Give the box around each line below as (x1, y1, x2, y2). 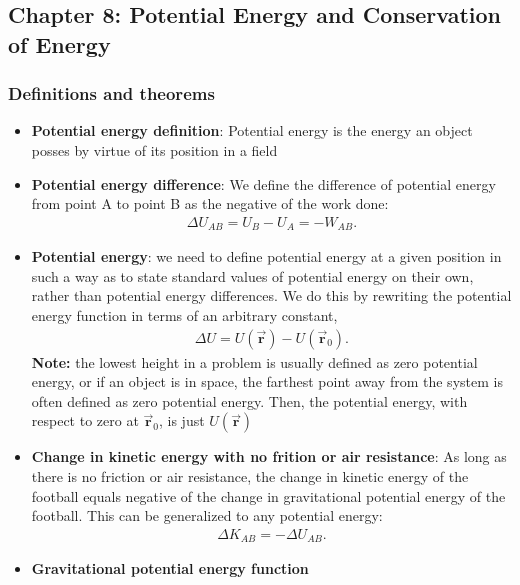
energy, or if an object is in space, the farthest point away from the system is (31, 371, 503, 392)
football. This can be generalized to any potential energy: (31, 505, 383, 526)
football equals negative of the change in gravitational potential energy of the (31, 485, 506, 506)
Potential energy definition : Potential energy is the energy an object (31, 120, 473, 141)
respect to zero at (31, 410, 139, 431)
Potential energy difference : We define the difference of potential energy (31, 173, 496, 194)
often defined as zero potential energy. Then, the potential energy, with (31, 390, 468, 411)
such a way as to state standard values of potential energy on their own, (31, 265, 474, 286)
